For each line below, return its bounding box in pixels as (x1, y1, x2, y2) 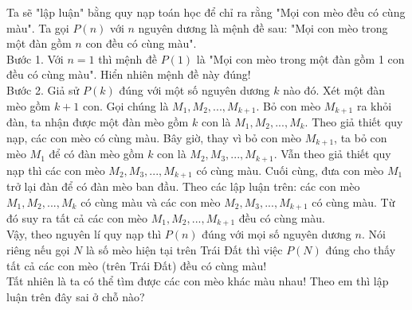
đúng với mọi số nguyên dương (202, 226, 351, 242)
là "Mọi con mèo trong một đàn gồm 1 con (196, 50, 405, 67)
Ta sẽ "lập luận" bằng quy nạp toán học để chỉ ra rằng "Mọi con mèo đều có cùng (6, 4, 406, 20)
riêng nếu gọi (6, 242, 70, 258)
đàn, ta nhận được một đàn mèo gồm (6, 114, 189, 130)
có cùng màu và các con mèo (80, 193, 221, 210)
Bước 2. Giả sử (6, 81, 80, 98)
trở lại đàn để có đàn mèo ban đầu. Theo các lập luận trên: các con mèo (6, 177, 360, 194)
